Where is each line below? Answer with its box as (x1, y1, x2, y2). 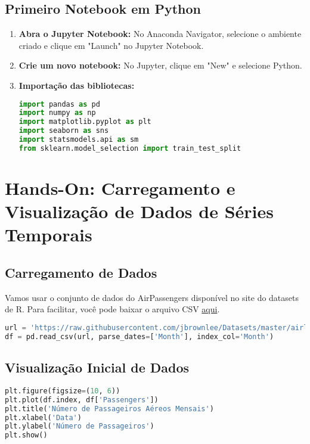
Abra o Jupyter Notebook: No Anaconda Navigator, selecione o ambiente (18, 27, 302, 40)
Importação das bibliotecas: (18, 79, 135, 91)
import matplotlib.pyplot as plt (18, 117, 151, 126)
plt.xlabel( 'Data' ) (5, 413, 82, 422)
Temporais (5, 222, 92, 247)
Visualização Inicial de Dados (5, 358, 190, 377)
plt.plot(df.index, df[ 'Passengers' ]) (5, 395, 159, 404)
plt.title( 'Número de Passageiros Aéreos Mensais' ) (5, 404, 214, 413)
